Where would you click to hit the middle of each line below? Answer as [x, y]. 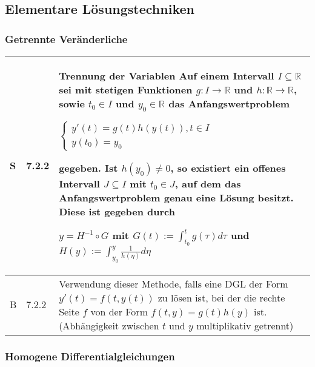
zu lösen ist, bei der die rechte [221, 297]
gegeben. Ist [88, 168]
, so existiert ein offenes [228, 168]
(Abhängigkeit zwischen [109, 325]
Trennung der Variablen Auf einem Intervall [167, 76]
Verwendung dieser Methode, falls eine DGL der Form [174, 283]
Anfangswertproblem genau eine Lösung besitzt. [176, 198]
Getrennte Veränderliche [66, 39]
